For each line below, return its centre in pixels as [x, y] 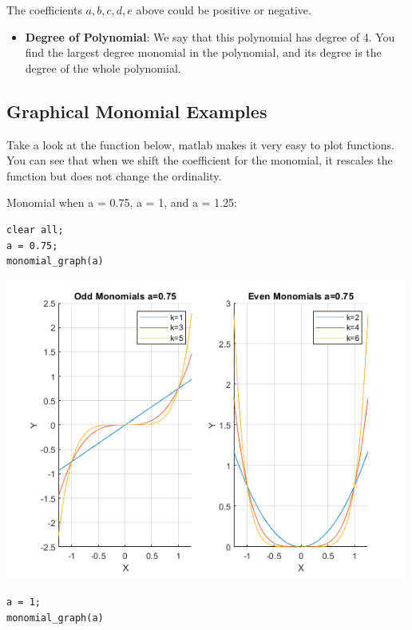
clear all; [35, 230]
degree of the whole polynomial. [103, 67]
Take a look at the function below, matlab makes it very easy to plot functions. [200, 144]
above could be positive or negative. [224, 10]
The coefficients [44, 10]
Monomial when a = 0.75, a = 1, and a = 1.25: [122, 202]
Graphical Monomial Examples [137, 111]
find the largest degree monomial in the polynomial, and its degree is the [203, 52]
